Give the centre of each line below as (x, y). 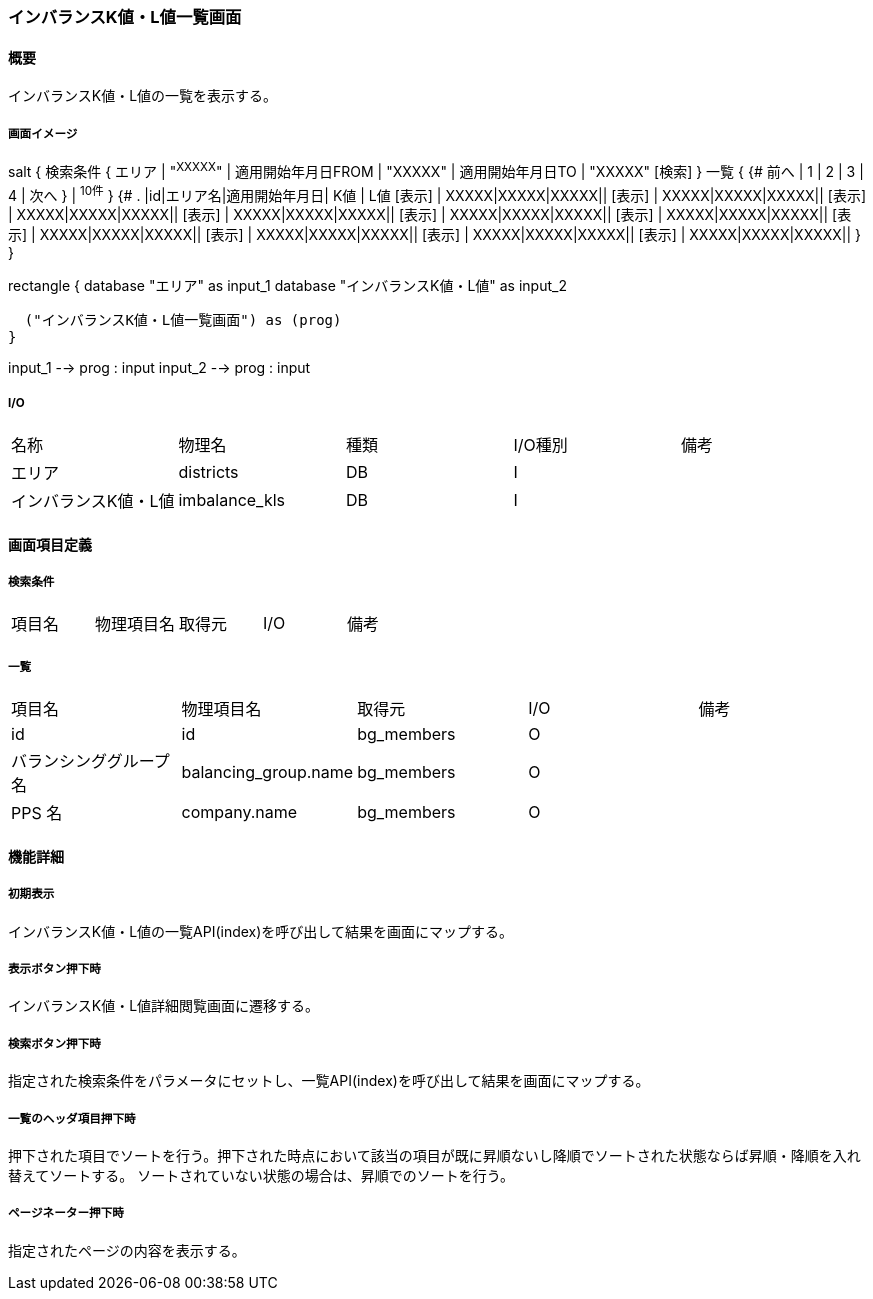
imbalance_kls (232, 500)
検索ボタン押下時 (54, 1043)
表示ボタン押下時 (54, 969)
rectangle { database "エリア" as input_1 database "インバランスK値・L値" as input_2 (287, 286)
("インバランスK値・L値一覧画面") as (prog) (183, 320)
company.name (239, 812)
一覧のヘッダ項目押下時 (72, 1118)
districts (208, 472)
